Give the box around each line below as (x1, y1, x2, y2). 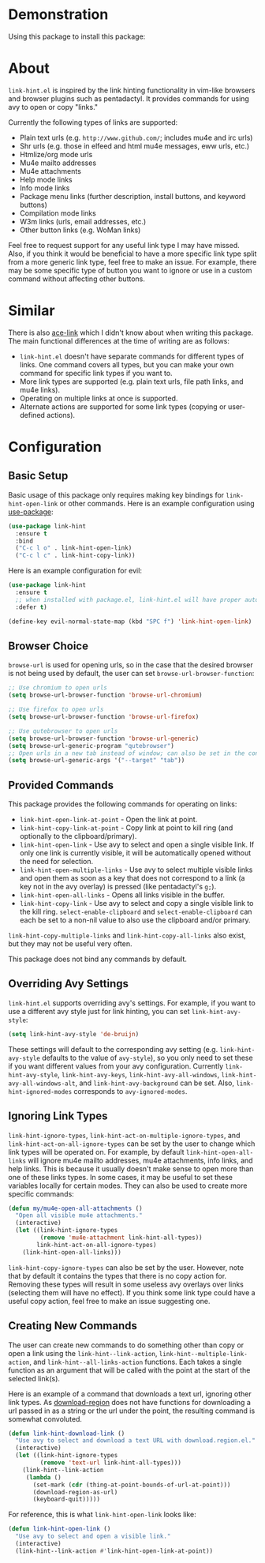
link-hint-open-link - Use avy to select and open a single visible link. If (19, 840, 255, 850)
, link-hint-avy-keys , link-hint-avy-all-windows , (58, 1069, 220, 1079)
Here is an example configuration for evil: (8, 566, 142, 576)
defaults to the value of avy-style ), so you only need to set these (42, 1053, 254, 1062)
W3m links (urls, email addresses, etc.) (19, 216, 147, 226)
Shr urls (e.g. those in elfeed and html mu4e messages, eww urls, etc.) (19, 141, 250, 151)
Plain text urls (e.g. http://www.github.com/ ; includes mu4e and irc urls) (19, 133, 253, 142)
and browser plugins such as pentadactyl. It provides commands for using (8, 93, 250, 103)
